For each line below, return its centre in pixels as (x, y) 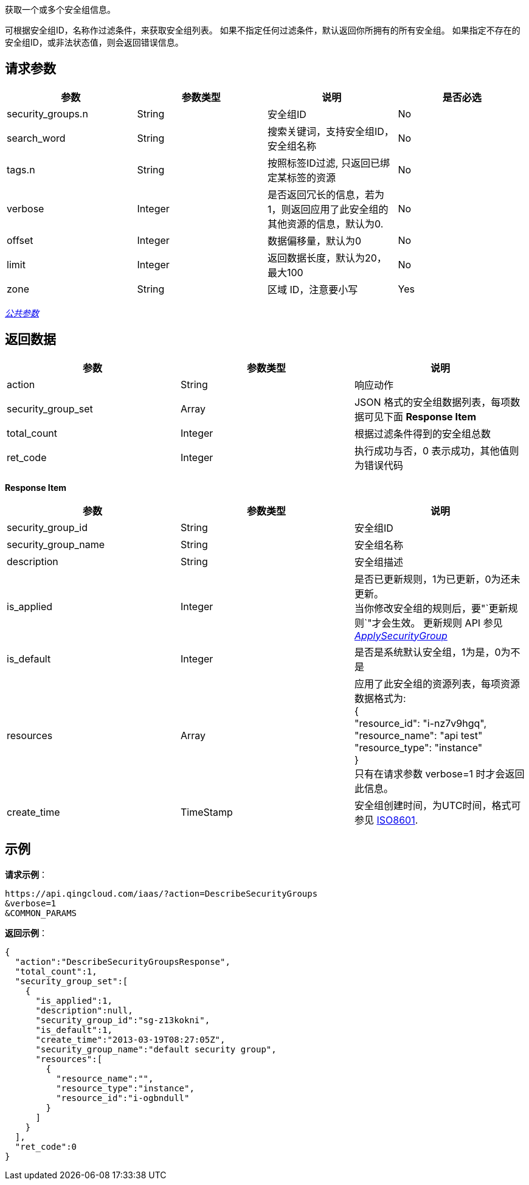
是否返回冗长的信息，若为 (326, 194)
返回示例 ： (26, 933)
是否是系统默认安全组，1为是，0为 (432, 652)
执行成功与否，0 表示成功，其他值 (432, 450)
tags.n (21, 169)
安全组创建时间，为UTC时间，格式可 (437, 805)
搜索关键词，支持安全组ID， (331, 131)
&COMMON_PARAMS (41, 913)
